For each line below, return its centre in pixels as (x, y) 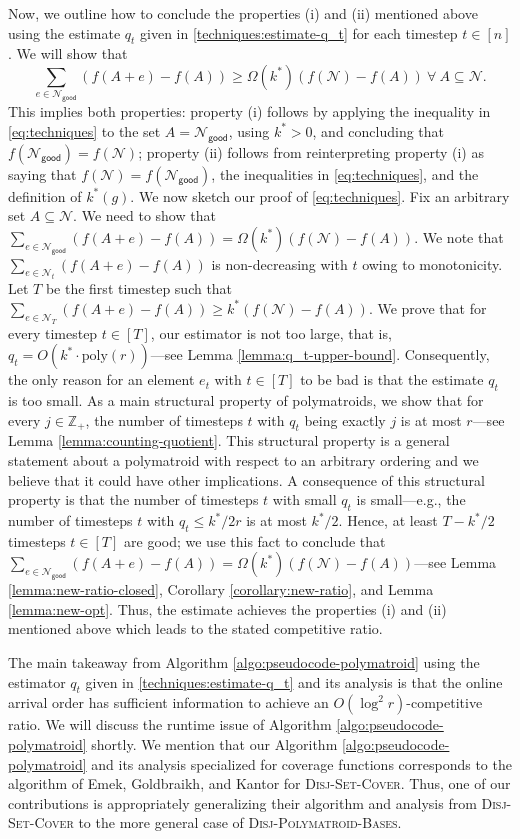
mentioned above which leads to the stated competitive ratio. (195, 628)
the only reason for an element (101, 379)
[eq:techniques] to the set (84, 130)
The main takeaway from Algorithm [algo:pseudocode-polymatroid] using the (244, 661)
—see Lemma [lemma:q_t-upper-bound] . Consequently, (320, 354)
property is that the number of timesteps (133, 499)
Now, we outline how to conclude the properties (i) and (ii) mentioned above (243, 13)
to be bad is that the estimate (392, 379)
